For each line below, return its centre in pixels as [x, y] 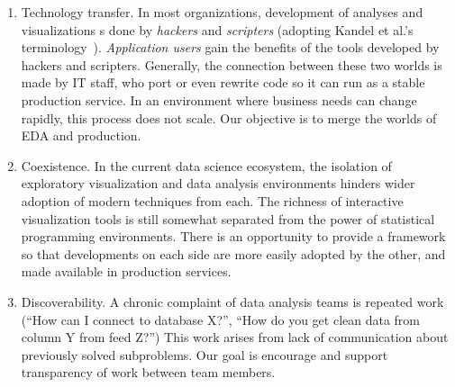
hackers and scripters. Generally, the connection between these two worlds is [232, 64]
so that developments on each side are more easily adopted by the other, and [233, 253]
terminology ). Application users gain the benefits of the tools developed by [230, 47]
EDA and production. [81, 135]
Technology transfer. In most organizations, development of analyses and [222, 12]
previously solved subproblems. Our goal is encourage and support [205, 354]
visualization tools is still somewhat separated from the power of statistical [228, 218]
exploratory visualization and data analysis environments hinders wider [218, 183]
